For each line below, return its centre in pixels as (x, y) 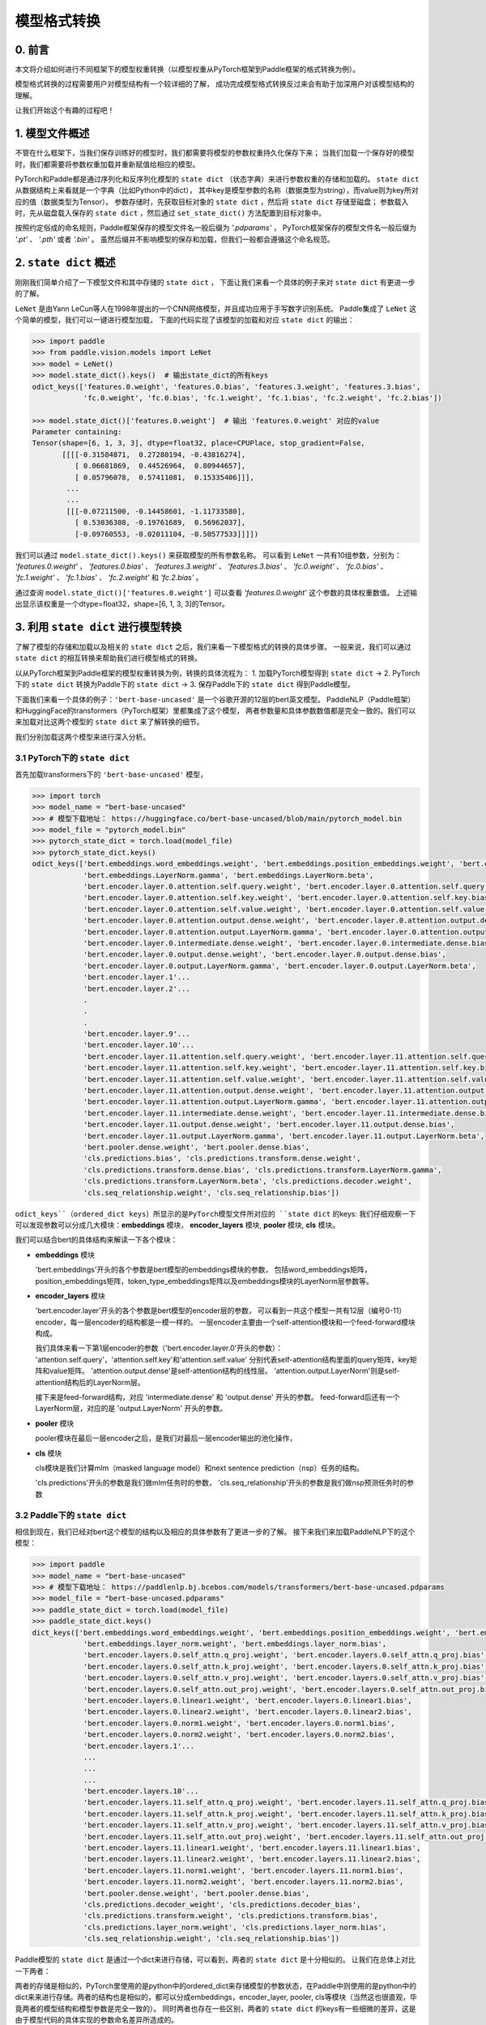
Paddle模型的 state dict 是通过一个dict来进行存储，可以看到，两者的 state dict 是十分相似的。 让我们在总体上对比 (215, 1959)
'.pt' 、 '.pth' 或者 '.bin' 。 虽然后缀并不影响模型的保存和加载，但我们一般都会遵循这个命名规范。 (175, 239)
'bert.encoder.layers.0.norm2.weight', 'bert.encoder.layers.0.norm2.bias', (239, 1735)
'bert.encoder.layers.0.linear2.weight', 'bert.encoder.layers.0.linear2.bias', (247, 1712)
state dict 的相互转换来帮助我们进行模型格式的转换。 (109, 658)
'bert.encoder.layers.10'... (141, 1791)
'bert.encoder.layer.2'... (136, 989)
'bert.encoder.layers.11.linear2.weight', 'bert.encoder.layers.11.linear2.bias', (252, 1859)
